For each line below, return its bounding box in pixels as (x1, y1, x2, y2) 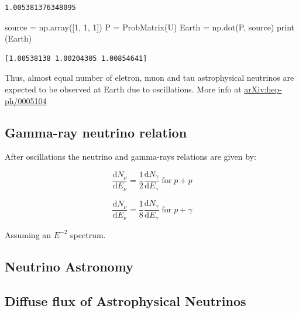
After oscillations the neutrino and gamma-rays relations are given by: (5, 150, 256, 163)
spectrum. (70, 228, 106, 240)
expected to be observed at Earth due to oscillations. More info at (5, 82, 242, 95)
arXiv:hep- (244, 82, 282, 95)
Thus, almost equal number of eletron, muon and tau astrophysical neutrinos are (5, 71, 294, 84)
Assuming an (5, 228, 51, 240)
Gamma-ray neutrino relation (5, 123, 187, 141)
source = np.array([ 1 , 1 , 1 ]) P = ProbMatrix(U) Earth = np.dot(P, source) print (5, 20, 294, 33)
